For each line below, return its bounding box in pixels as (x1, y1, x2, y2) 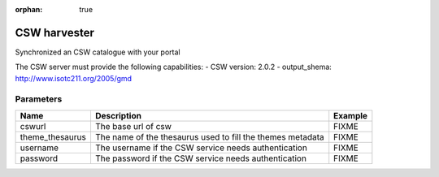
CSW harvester (15, 25, 95, 40)
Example (333, 110, 368, 121)
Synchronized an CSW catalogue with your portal (15, 47, 180, 57)
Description (94, 110, 142, 121)
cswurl (20, 120, 46, 132)
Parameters (15, 93, 63, 105)
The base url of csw (94, 120, 172, 132)
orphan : (15, 5, 43, 14)
